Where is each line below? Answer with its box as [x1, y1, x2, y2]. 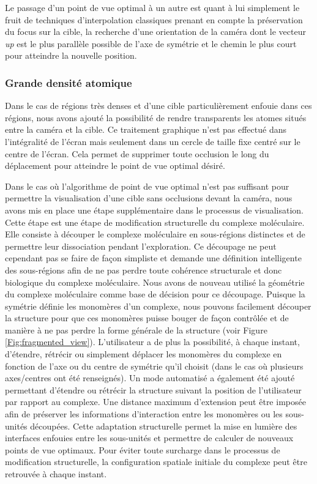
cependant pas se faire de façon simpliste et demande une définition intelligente [5, 251, 302, 264]
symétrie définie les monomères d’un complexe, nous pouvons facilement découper [5, 299, 311, 312]
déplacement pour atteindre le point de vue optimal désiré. [5, 159, 225, 172]
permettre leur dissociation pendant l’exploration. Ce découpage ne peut [5, 239, 277, 252]
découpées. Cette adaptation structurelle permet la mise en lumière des [30, 419, 297, 432]
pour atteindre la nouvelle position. [5, 49, 137, 62]
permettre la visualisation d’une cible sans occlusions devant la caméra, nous [5, 192, 293, 204]
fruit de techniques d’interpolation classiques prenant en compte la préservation [5, 13, 303, 26]
